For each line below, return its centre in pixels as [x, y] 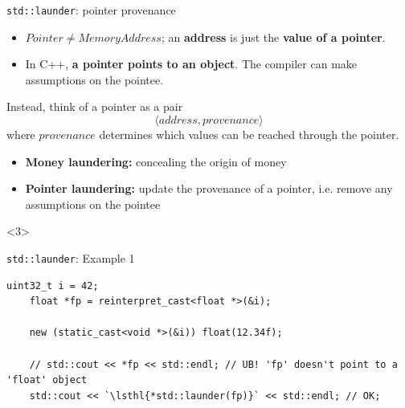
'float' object [47, 380]
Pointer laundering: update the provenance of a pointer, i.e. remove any [209, 188]
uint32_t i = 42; [53, 286]
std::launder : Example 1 [71, 258]
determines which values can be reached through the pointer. [249, 135]
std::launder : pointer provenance [91, 10]
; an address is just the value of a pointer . [273, 37]
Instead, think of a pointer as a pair [95, 106]
